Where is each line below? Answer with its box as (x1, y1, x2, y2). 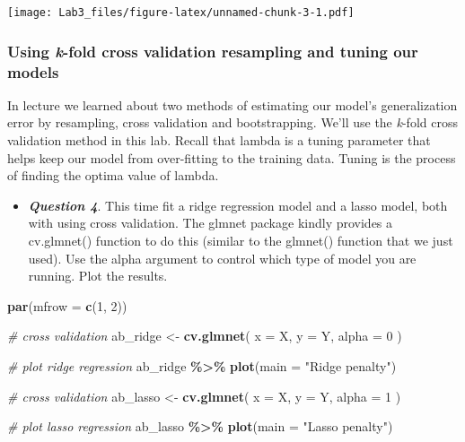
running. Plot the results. (28, 266, 168, 285)
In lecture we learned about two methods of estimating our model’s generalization (7, 95, 458, 114)
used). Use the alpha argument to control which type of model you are (28, 248, 417, 267)
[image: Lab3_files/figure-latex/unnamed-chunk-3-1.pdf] (7, 6, 355, 19)
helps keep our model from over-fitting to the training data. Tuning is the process (7, 148, 456, 167)
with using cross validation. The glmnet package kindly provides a (28, 213, 393, 232)
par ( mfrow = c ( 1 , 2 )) (7, 296, 127, 315)
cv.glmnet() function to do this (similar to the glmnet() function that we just (28, 230, 453, 249)
